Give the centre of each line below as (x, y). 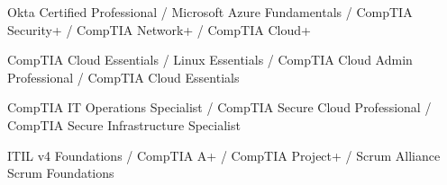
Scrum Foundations (61, 173)
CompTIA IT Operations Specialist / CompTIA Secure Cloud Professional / (219, 107)
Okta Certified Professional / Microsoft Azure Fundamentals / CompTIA (210, 12)
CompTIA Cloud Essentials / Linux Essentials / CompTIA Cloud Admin (210, 60)
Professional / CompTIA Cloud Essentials (123, 77)
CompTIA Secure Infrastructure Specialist (124, 124)
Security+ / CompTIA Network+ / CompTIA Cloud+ (159, 29)
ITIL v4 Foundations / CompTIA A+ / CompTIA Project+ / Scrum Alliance (224, 155)
